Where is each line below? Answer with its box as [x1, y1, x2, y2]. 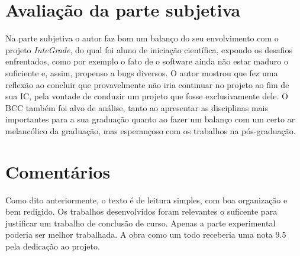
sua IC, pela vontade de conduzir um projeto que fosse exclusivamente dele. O [5, 90, 288, 102]
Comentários [5, 159, 111, 183]
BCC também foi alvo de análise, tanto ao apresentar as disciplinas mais [5, 101, 269, 114]
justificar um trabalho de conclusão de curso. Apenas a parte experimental [5, 216, 276, 229]
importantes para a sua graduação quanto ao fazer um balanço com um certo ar [5, 113, 295, 125]
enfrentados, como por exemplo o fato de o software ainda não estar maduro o [5, 55, 288, 67]
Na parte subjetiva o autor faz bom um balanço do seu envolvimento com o [5, 32, 279, 44]
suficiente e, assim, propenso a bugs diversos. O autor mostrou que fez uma [5, 66, 278, 79]
